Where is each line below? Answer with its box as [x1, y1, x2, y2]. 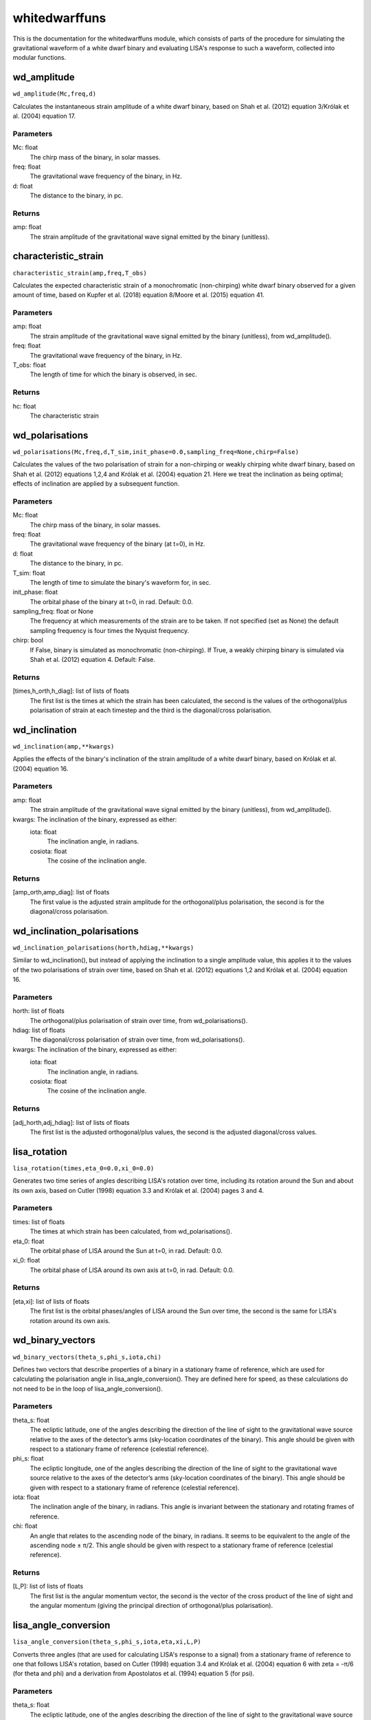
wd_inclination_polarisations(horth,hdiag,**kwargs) [12, 943, 194, 952]
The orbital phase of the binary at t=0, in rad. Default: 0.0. [30, 597, 194, 605]
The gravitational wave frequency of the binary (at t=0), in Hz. [30, 540, 205, 548]
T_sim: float [12, 568, 46, 577]
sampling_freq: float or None [12, 608, 94, 616]
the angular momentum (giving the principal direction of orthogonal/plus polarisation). [30, 1602, 273, 1610]
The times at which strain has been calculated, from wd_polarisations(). [30, 1227, 233, 1236]
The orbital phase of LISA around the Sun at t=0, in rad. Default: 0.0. [30, 1246, 223, 1255]
